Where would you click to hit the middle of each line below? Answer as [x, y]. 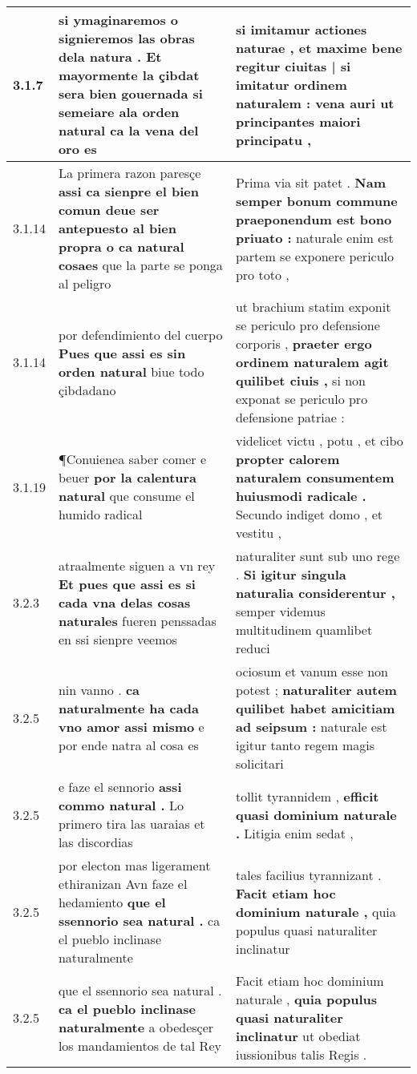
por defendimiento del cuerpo [140, 334]
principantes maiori [298, 121]
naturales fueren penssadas [137, 620]
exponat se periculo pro [302, 399]
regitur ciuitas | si [293, 66]
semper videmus [280, 611]
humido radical [100, 514]
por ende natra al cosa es [128, 745]
